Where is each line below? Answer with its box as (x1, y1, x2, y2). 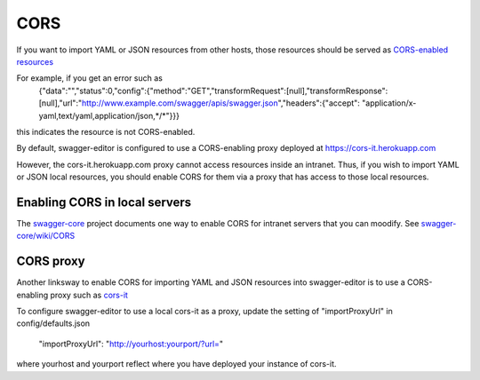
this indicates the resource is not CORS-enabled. (16, 126, 196, 137)
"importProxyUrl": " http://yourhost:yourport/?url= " (38, 338, 224, 349)
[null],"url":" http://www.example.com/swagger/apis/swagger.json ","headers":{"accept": (38, 98, 360, 108)
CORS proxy (16, 254, 85, 269)
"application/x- (361, 98, 417, 108)
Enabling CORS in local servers (16, 194, 192, 210)
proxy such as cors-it (50, 289, 129, 300)
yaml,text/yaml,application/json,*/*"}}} (38, 110, 180, 121)
